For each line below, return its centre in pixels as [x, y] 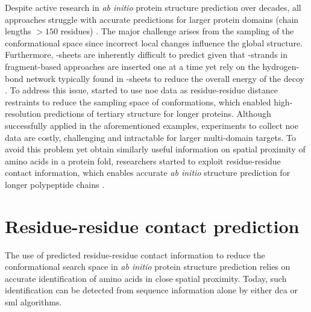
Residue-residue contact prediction [152, 226]
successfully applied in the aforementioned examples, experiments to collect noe [152, 125]
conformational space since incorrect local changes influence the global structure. [154, 42]
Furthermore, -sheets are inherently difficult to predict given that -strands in [146, 55]
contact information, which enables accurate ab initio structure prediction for [148, 173]
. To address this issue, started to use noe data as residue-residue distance [141, 90]
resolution [23, 114]
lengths [18, 31]
